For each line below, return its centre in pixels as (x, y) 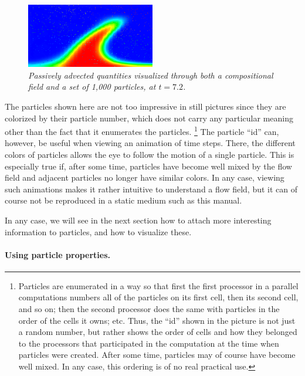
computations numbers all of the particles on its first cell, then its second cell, (158, 297)
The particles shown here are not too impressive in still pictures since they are (145, 106)
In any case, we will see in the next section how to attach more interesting (138, 220)
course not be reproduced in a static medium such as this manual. (123, 200)
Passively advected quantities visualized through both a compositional (151, 75)
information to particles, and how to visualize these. (98, 231)
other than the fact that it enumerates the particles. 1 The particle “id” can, (142, 131)
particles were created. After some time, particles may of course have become (157, 355)
